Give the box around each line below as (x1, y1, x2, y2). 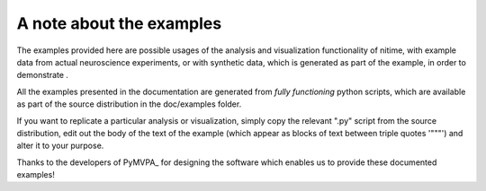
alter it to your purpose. (16, 140, 104, 152)
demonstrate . (16, 70, 69, 81)
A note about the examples (16, 13, 222, 33)
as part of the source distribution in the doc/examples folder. (16, 99, 242, 109)
